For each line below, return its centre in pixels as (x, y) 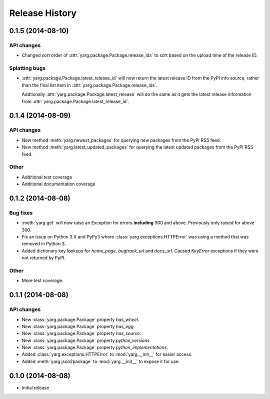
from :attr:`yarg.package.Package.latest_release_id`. (75, 101)
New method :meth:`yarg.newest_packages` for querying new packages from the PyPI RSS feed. (121, 140)
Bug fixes (21, 212)
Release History (43, 13)
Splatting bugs (27, 68)
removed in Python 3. (44, 244)
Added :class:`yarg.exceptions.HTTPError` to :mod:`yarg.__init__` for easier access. (107, 354)
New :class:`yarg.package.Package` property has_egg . (78, 326)
